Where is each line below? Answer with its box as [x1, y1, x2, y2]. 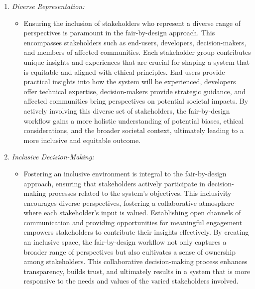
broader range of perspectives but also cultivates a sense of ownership [23, 246, 236, 257]
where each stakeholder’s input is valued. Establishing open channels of [23, 207, 241, 218]
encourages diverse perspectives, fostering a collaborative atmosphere [23, 197, 234, 208]
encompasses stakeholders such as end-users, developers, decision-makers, [23, 37, 247, 47]
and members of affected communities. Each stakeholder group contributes [23, 47, 251, 57]
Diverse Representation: [11, 1, 85, 11]
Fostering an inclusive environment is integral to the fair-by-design [23, 168, 227, 178]
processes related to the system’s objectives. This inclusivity [48, 188, 232, 198]
